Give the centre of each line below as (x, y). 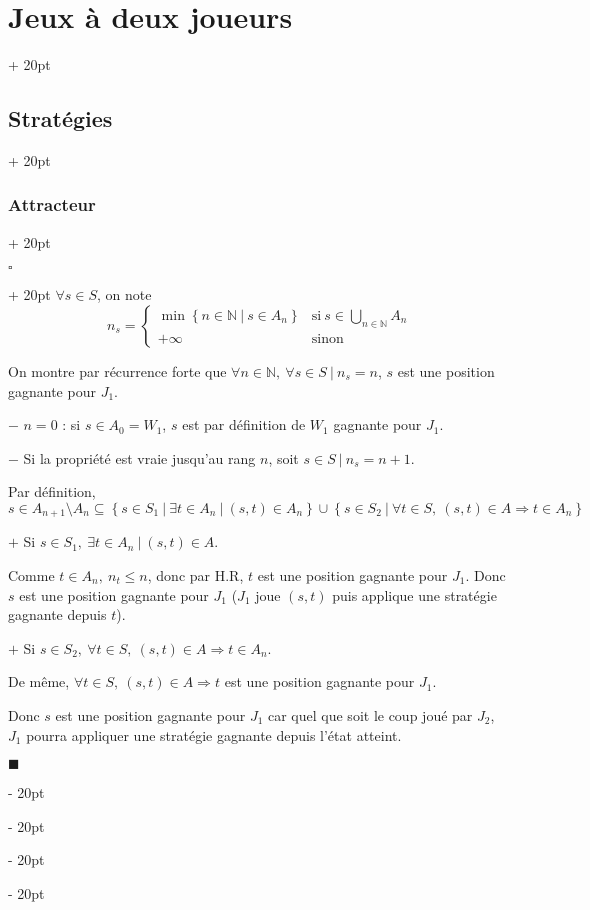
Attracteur (52, 204)
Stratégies (60, 118)
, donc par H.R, (195, 574)
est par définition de (244, 424)
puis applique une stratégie (414, 594)
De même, (39, 681)
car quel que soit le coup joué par (370, 714)
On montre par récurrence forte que (117, 370)
